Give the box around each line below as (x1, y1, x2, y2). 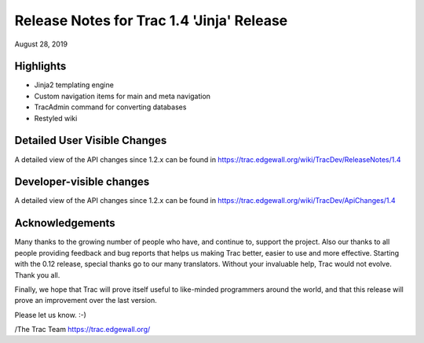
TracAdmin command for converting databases (34, 102, 187, 112)
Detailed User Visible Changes (14, 134, 167, 147)
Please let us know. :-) (14, 310, 86, 319)
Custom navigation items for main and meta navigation (34, 91, 211, 101)
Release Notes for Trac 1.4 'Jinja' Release (14, 12, 288, 29)
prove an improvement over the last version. (14, 296, 157, 305)
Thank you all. (14, 270, 60, 279)
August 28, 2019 (14, 39, 68, 49)
